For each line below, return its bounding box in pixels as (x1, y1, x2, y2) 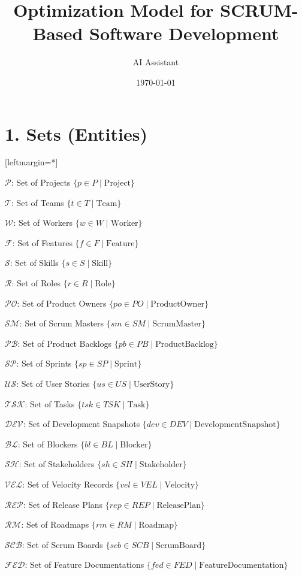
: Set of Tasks (25, 397, 75, 410)
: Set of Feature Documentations (25, 558, 144, 571)
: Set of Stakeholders (19, 458, 95, 470)
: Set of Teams (11, 196, 64, 208)
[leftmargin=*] (5, 156, 58, 168)
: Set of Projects (11, 176, 71, 189)
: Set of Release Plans (23, 498, 103, 510)
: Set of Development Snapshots (23, 417, 140, 430)
